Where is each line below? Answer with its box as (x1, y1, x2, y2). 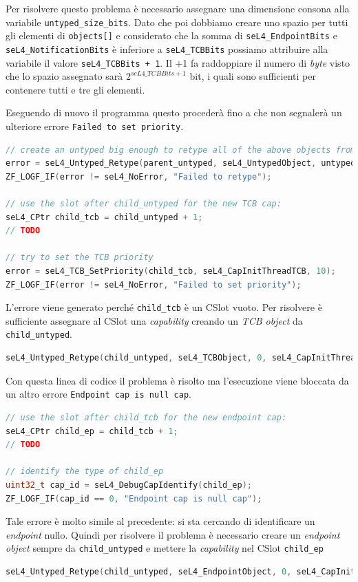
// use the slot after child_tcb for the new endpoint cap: (6, 412, 287, 422)
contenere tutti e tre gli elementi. (6, 82, 145, 96)
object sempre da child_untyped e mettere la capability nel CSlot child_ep (6, 541, 324, 555)
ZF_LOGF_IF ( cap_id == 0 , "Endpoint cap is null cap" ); (6, 493, 262, 504)
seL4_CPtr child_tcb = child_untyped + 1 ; (6, 212, 203, 222)
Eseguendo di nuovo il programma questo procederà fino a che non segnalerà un (6, 105, 342, 120)
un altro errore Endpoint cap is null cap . (6, 387, 191, 401)
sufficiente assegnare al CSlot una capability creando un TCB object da (6, 313, 303, 327)
